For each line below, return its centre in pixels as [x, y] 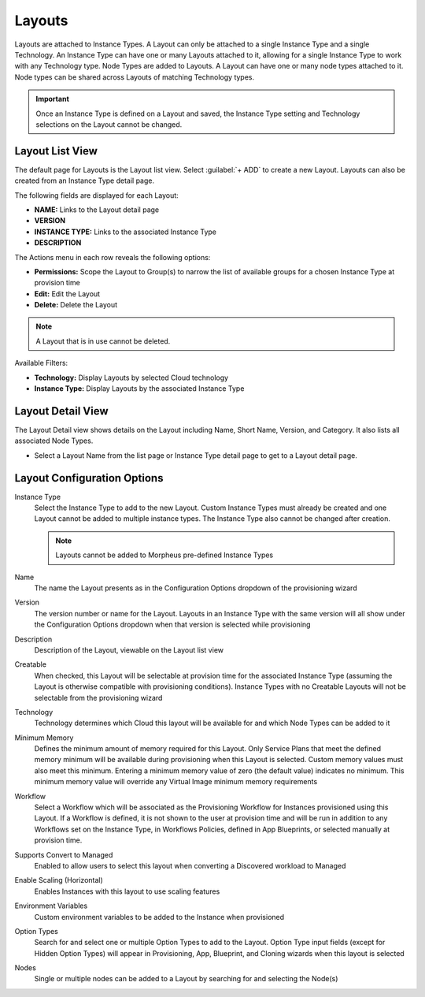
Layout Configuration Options [89, 478]
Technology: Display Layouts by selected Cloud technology [131, 378]
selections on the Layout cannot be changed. [109, 124]
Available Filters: [41, 363]
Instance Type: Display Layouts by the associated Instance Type [139, 389]
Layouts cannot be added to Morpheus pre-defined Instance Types [164, 555]
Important [53, 99]
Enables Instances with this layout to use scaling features [127, 891]
